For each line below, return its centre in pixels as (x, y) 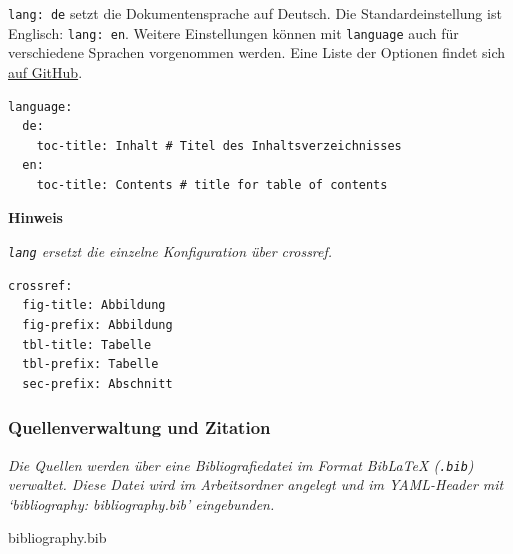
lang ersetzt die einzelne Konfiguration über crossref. (170, 251)
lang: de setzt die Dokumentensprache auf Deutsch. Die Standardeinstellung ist (255, 13)
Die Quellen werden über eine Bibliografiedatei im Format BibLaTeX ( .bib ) (241, 464)
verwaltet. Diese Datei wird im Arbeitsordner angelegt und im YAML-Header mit (256, 484)
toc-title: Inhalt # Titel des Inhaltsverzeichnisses (219, 145)
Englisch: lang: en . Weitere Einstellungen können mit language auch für (233, 32)
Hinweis (35, 217)
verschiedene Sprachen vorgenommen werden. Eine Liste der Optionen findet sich (257, 52)
